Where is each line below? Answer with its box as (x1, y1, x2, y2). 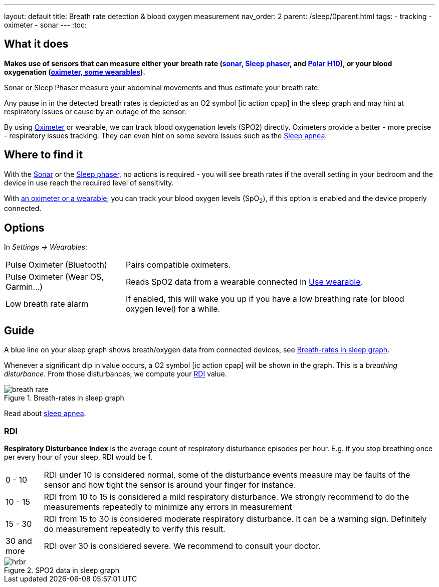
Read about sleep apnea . (4, 409, 86, 418)
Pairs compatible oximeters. (125, 260, 231, 270)
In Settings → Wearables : (4, 243, 87, 252)
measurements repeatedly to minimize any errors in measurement (44, 501, 292, 512)
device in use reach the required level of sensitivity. (4, 178, 174, 187)
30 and (6, 535, 32, 546)
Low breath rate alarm (6, 299, 89, 309)
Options (4, 221, 45, 234)
